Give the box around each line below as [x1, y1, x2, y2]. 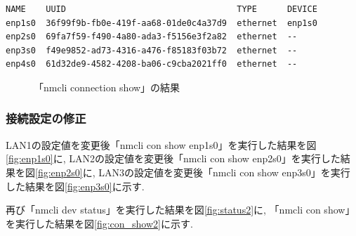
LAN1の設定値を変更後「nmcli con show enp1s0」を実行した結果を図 [6, 137, 317, 152]
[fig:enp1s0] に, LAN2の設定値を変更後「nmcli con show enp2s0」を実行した [6, 151, 341, 166]
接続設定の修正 [6, 110, 86, 127]
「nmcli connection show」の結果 [34, 79, 180, 94]
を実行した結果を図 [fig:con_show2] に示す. [6, 216, 193, 230]
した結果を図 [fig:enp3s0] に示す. [6, 178, 145, 193]
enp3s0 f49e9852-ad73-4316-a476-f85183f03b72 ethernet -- [6, 45, 298, 55]
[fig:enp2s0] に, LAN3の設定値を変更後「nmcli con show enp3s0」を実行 [35, 164, 350, 179]
